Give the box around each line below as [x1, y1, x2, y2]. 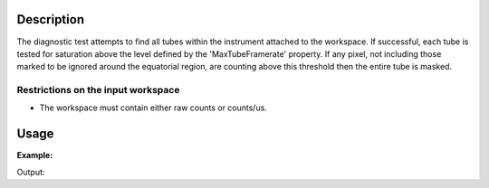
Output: [16, 166, 45, 177]
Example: [16, 150, 53, 161]
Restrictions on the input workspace [16, 84, 180, 97]
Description [16, 12, 85, 27]
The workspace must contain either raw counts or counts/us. [39, 102, 267, 113]
